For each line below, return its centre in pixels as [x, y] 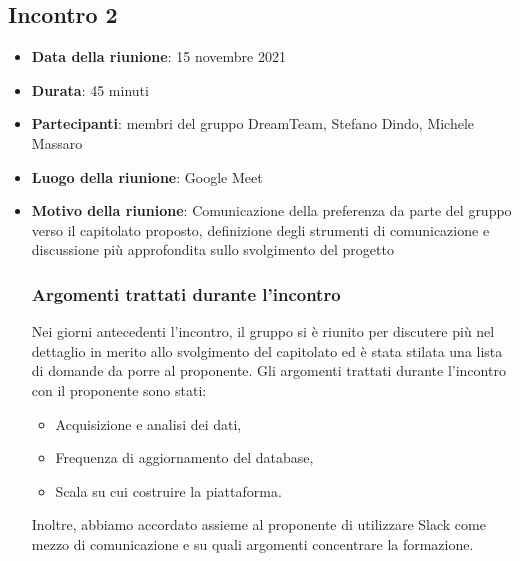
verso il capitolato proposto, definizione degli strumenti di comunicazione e [260, 229]
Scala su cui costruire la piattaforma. [168, 490]
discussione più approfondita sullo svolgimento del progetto [212, 249]
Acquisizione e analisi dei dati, [148, 423]
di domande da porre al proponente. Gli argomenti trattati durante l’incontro [268, 370]
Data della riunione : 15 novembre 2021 [158, 56]
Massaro [57, 142]
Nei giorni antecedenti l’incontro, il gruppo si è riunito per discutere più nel [263, 331]
